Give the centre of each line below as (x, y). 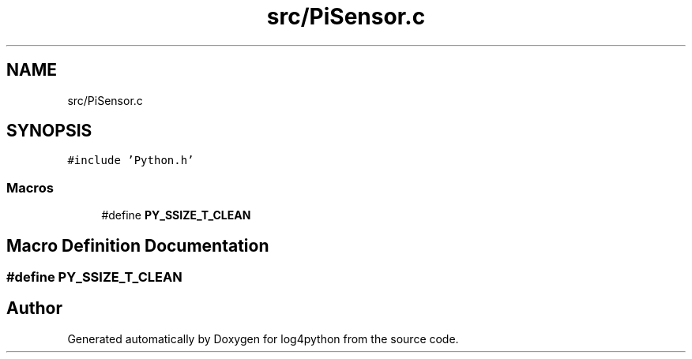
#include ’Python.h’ (131, 161)
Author (34, 309)
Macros (30, 187)
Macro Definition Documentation (138, 245)
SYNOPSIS (49, 131)
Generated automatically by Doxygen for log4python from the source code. (263, 338)
